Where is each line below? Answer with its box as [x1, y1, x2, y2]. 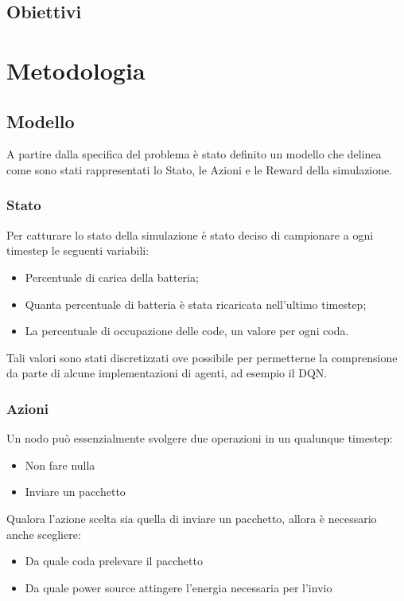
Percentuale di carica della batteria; [25, 268, 199, 285]
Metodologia [6, 53, 146, 86]
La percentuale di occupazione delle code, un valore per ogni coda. [25, 322, 349, 339]
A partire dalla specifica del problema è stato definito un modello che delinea [6, 146, 382, 162]
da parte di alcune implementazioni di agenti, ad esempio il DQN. [6, 365, 328, 381]
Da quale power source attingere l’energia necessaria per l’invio [25, 579, 332, 595]
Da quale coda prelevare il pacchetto [25, 552, 203, 569]
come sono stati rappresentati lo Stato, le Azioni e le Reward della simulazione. [6, 161, 393, 178]
